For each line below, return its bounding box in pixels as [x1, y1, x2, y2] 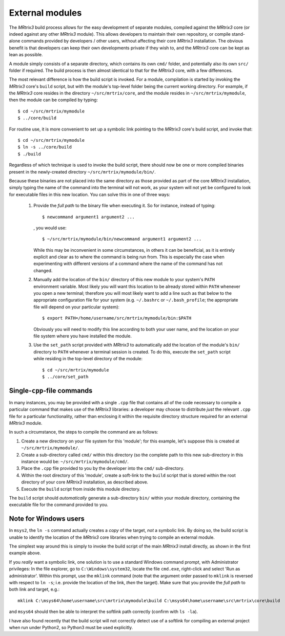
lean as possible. [9, 52, 43, 58]
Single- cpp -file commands [9, 386, 93, 395]
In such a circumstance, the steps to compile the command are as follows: [9, 429, 159, 435]
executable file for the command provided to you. [9, 502, 108, 508]
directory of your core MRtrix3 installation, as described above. [21, 479, 148, 485]
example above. [9, 550, 41, 556]
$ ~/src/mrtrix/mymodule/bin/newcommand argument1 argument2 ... [42, 236, 202, 242]
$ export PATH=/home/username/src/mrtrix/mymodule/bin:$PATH [42, 315, 191, 321]
